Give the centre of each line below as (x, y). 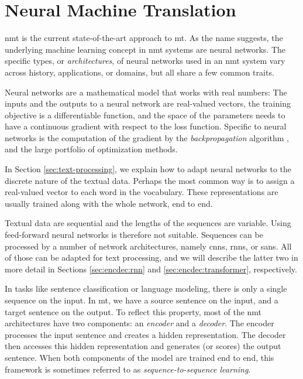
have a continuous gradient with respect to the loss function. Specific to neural (146, 126)
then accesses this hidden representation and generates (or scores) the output (143, 346)
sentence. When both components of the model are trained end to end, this (140, 357)
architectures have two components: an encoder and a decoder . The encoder (140, 323)
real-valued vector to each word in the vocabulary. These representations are (142, 192)
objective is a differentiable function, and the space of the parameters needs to (145, 115)
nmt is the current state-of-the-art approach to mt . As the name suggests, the (144, 38)
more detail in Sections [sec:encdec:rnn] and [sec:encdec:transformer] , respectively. (151, 269)
